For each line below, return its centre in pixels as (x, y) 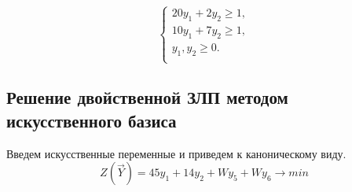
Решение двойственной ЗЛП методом (147, 97)
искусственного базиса (92, 120)
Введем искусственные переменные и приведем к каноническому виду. (176, 153)
